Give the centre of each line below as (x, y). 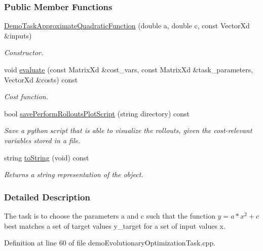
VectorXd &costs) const (41, 79)
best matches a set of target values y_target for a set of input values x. (115, 225)
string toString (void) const (47, 157)
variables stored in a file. (42, 140)
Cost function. (26, 96)
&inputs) (18, 35)
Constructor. (24, 52)
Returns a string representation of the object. (74, 174)
